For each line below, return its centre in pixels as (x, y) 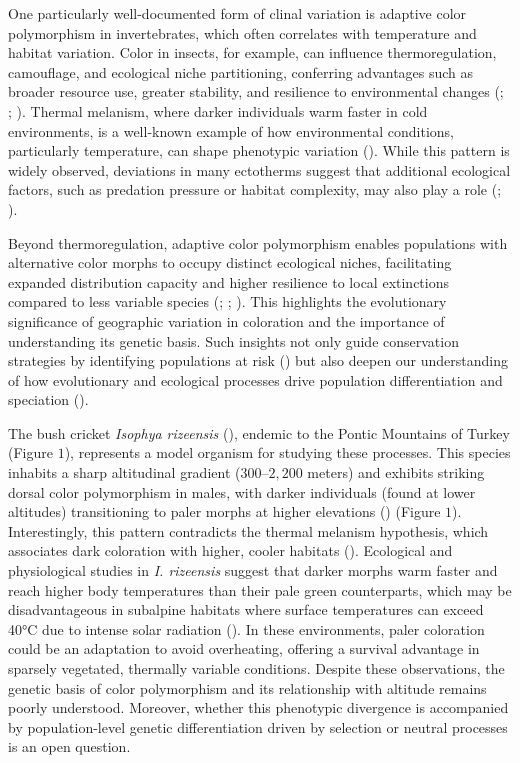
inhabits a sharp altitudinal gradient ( (124, 472)
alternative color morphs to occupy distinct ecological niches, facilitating (230, 262)
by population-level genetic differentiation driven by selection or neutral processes (258, 726)
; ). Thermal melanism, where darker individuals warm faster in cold (218, 110)
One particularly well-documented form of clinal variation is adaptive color (237, 13)
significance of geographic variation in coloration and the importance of (226, 320)
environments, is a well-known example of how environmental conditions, (231, 130)
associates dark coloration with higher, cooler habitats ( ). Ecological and (230, 550)
